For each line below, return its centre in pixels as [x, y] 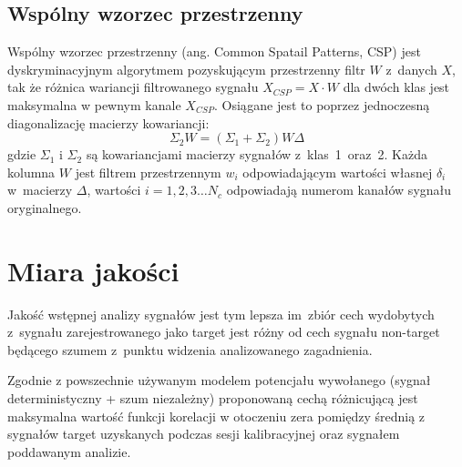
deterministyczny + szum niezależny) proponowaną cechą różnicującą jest [213, 398]
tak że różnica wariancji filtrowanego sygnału [133, 87]
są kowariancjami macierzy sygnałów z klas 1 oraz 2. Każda [257, 154]
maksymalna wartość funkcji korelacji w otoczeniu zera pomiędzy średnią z [216, 416]
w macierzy [40, 190]
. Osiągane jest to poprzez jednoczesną [322, 104]
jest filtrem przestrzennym [148, 172]
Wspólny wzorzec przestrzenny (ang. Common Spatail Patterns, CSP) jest [214, 51]
